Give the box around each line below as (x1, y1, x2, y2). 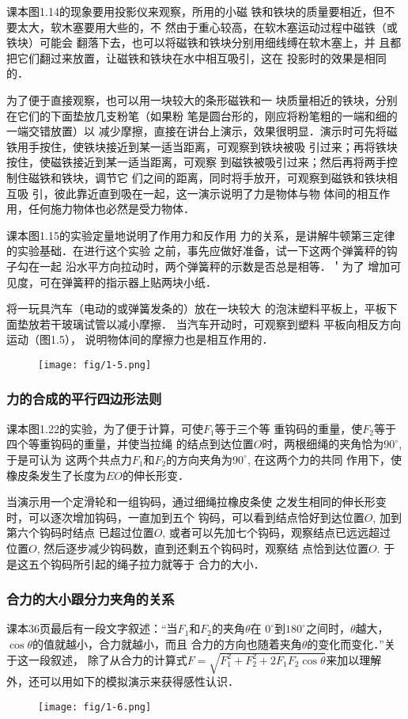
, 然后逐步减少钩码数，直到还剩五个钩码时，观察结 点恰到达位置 (36, 539, 368, 556)
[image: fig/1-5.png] (38, 359, 152, 371)
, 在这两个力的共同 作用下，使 (247, 451, 402, 467)
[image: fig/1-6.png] (38, 701, 152, 713)
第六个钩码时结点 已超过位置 (6, 524, 154, 541)
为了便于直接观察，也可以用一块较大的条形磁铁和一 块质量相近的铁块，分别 (6, 91, 398, 108)
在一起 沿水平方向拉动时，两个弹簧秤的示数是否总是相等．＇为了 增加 (28, 257, 391, 274)
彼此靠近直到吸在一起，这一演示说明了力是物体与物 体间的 (54, 185, 357, 201)
